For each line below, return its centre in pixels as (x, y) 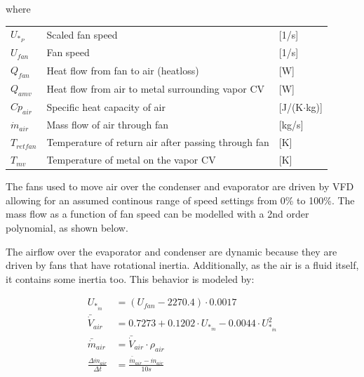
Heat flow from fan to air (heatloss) (123, 70)
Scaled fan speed (82, 34)
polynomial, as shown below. (67, 227)
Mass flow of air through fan (108, 125)
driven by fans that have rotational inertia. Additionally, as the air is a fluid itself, (182, 265)
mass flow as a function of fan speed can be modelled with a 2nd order (157, 214)
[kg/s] (291, 125)
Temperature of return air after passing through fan (158, 142)
